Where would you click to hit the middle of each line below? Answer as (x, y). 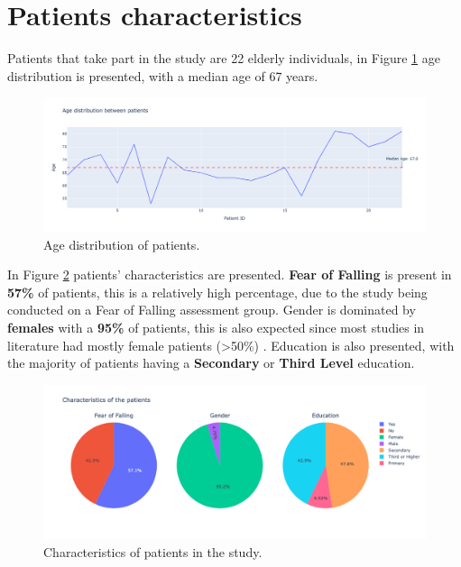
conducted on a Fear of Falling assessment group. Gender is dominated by (212, 310)
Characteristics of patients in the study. (153, 551)
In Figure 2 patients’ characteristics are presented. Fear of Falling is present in (230, 274)
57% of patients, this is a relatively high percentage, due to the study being (217, 292)
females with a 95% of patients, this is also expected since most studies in (216, 327)
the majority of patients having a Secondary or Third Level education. (211, 363)
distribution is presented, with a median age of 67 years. (163, 75)
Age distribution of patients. (122, 244)
